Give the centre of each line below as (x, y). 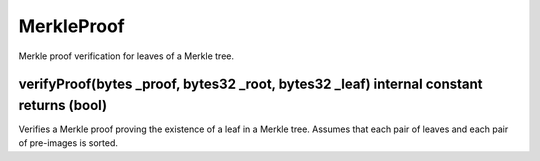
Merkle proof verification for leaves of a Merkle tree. (126, 56)
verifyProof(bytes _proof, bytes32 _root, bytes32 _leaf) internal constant (251, 84)
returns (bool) (63, 105)
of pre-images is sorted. (68, 143)
